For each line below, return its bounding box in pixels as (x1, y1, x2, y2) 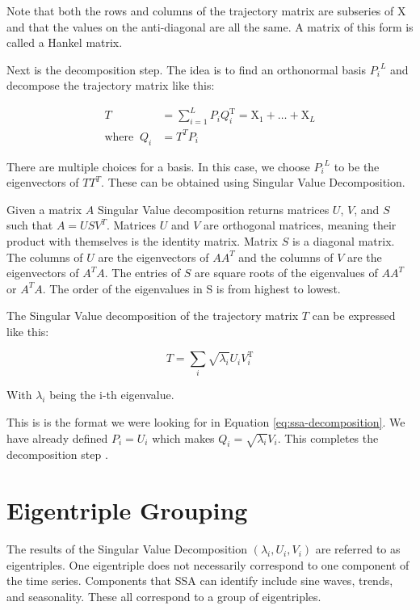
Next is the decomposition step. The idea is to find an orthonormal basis (6, 61, 367, 78)
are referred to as (315, 541, 401, 557)
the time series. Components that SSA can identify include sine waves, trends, (6, 572, 393, 589)
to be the (334, 158, 380, 175)
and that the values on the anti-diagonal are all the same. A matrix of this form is (6, 18, 414, 35)
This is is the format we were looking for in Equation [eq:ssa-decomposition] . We (6, 413, 405, 430)
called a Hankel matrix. (6, 34, 123, 51)
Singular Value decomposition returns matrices (97, 200, 330, 217)
